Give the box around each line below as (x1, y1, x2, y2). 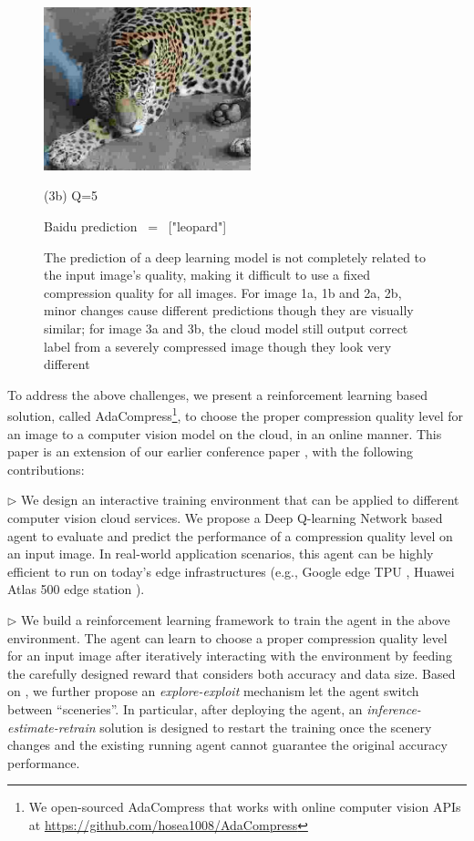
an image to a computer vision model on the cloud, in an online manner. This (7, 424, 442, 443)
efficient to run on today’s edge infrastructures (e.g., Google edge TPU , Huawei (7, 561, 455, 580)
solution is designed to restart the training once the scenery (99, 717, 432, 736)
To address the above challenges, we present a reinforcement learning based (7, 385, 428, 404)
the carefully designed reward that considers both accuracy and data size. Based (7, 663, 456, 682)
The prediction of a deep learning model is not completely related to (44, 247, 427, 266)
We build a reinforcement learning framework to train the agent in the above (21, 610, 450, 629)
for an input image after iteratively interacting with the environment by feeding (7, 646, 452, 665)
